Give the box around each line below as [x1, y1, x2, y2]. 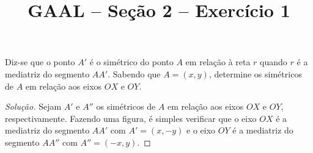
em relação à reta [185, 55, 251, 68]
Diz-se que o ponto [5, 55, 75, 68]
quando [260, 55, 287, 68]
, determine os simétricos [208, 67, 302, 80]
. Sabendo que [108, 67, 161, 80]
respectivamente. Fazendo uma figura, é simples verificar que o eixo [5, 112, 257, 124]
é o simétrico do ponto [89, 55, 174, 68]
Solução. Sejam [5, 100, 62, 113]
